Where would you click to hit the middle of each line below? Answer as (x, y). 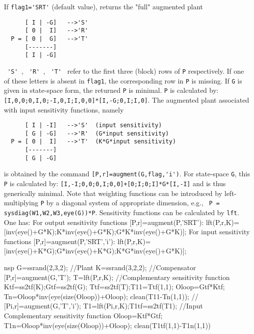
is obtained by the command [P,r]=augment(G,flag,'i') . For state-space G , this (127, 174)
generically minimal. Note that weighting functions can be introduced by (113, 193)
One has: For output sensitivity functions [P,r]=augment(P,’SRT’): (104, 222)
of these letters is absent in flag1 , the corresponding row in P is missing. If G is (123, 80)
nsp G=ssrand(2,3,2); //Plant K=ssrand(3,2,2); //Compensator (100, 267)
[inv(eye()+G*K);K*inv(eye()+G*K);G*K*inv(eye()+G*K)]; (95, 232)
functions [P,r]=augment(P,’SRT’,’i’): (60, 241)
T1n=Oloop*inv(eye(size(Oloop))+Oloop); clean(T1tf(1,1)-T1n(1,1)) (107, 325)
